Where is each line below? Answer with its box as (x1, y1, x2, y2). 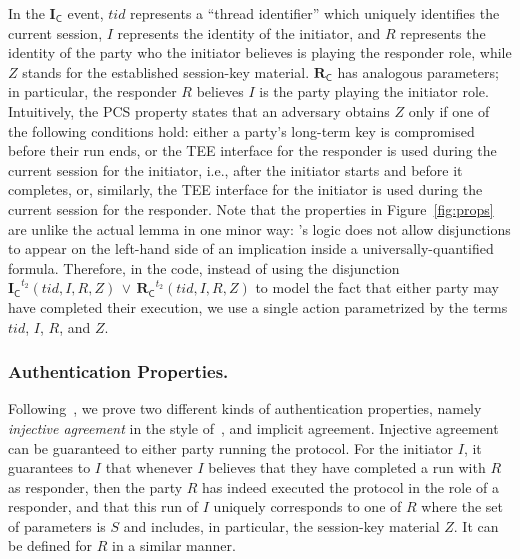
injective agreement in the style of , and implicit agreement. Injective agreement (8, 417, 499, 438)
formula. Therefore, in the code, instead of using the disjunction (8, 257, 400, 278)
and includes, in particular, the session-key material (123, 515, 440, 536)
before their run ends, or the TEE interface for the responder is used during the (8, 140, 497, 161)
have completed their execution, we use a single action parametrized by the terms (8, 296, 508, 317)
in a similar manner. (112, 535, 236, 556)
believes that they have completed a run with (208, 457, 486, 478)
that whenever (105, 457, 193, 478)
